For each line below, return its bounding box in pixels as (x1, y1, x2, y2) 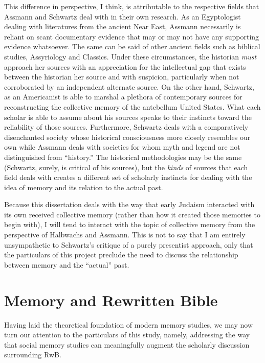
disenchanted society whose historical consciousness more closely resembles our (4, 131, 251, 142)
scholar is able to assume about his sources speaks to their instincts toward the (4, 111, 252, 122)
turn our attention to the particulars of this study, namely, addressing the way (4, 329, 250, 340)
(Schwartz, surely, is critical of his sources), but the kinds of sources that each (4, 162, 248, 172)
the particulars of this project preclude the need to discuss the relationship (4, 249, 238, 260)
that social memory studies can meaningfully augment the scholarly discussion (4, 339, 250, 350)
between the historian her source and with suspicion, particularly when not (4, 71, 239, 82)
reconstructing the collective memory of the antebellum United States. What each (4, 101, 261, 112)
